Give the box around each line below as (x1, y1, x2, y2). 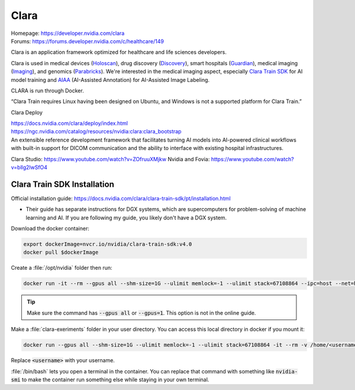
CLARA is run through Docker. (11, 87, 84, 94)
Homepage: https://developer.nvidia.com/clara (11, 30, 125, 37)
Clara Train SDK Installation (11, 179, 115, 189)
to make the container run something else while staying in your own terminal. (21, 376, 209, 383)
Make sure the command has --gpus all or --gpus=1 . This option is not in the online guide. (27, 309, 256, 317)
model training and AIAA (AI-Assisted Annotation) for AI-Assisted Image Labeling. (11, 76, 210, 83)
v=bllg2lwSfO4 (11, 164, 47, 171)
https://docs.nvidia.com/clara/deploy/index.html (11, 120, 128, 127)
